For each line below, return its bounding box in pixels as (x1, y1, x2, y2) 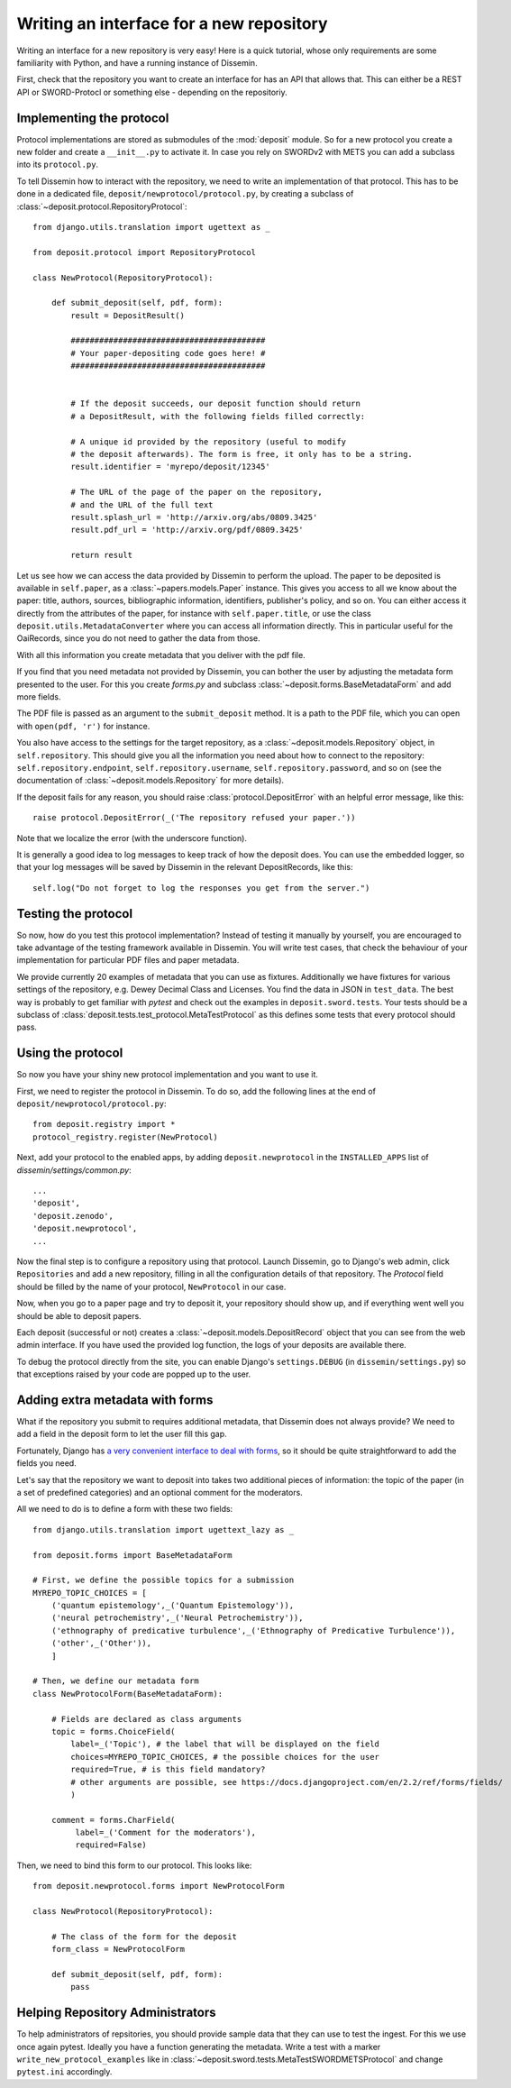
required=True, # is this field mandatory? (70, 1764, 266, 1775)
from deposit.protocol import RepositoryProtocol (32, 247, 257, 257)
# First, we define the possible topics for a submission (32, 1575, 295, 1586)
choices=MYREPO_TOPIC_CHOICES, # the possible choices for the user (70, 1752, 380, 1762)
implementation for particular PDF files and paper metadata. (16, 955, 240, 966)
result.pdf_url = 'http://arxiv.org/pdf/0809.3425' (70, 525, 304, 536)
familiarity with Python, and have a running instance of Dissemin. (16, 57, 258, 68)
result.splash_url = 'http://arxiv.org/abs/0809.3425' (70, 512, 318, 522)
